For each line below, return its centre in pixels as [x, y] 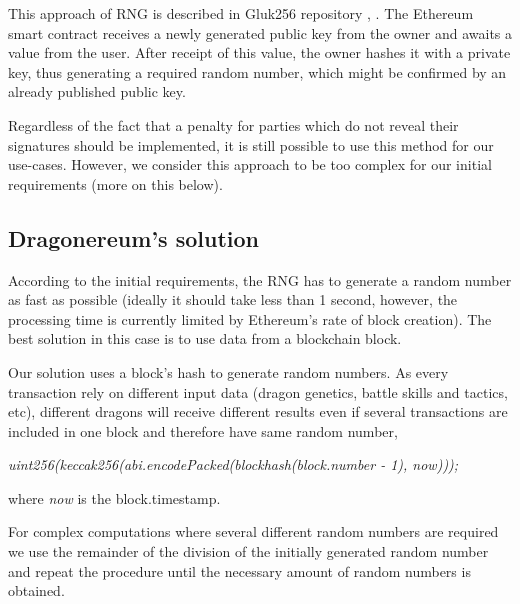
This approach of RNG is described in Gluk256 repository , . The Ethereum [241, 13]
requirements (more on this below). [115, 183]
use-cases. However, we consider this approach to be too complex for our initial [250, 164]
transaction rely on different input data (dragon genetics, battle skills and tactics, [258, 391]
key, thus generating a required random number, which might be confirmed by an [257, 71]
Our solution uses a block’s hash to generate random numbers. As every [228, 371]
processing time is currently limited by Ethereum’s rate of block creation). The [250, 318]
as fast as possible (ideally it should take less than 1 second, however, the [233, 299]
